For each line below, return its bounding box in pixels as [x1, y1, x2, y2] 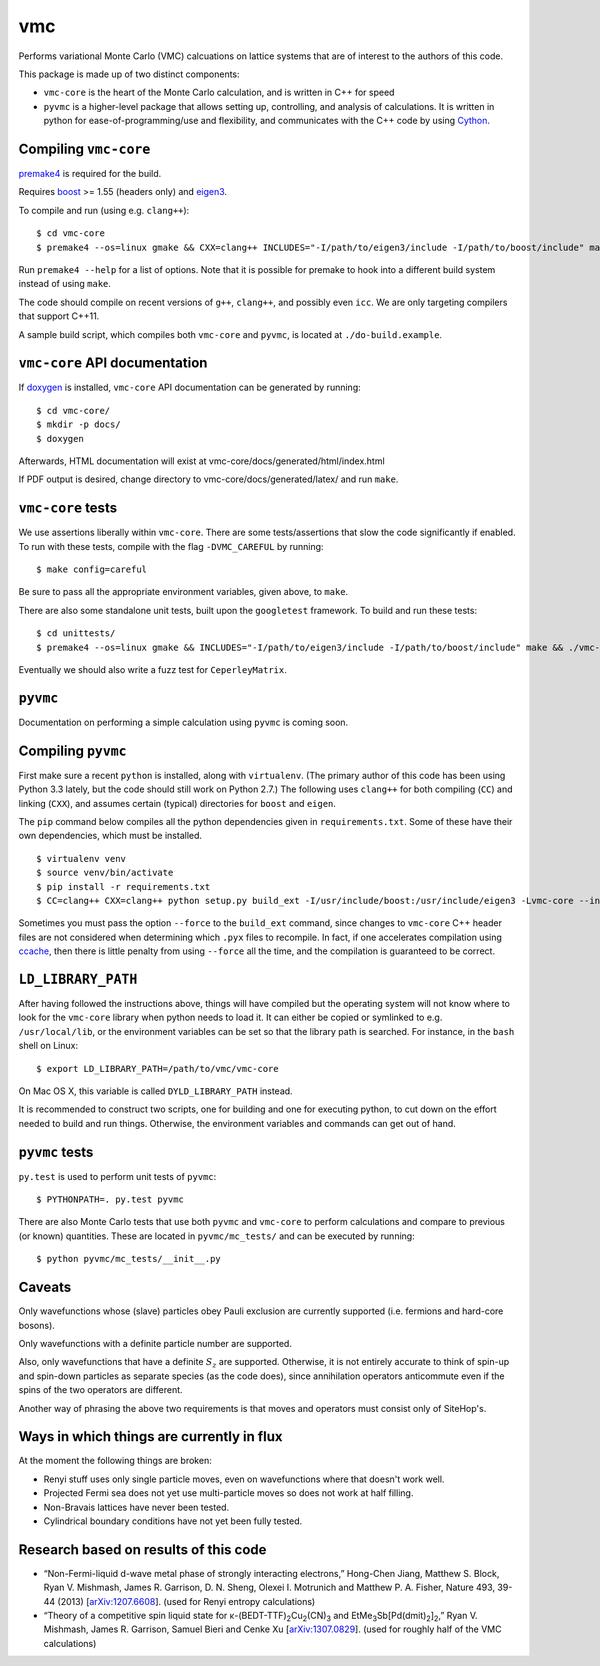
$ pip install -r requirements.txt [36, 881, 211, 892]
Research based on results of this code [18, 1541, 267, 1558]
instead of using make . [18, 278, 112, 290]
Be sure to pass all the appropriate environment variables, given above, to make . [18, 586, 349, 598]
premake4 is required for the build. [18, 168, 162, 180]
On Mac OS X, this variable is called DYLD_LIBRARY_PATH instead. [18, 1085, 294, 1097]
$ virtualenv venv [36, 853, 127, 864]
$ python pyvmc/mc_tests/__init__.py [36, 1253, 222, 1265]
